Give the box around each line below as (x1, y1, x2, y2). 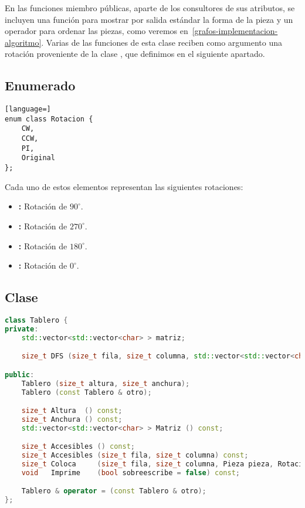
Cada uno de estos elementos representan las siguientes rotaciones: (5, 180, 243, 192)
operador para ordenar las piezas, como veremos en (5, 25, 188, 37)
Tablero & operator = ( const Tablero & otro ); (21, 487, 206, 496)
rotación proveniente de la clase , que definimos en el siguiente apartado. (5, 48, 265, 60)
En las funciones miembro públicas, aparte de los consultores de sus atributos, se (5, 2, 295, 13)
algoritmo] (5, 36, 42, 48)
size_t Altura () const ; (21, 407, 123, 415)
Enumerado (5, 76, 76, 94)
